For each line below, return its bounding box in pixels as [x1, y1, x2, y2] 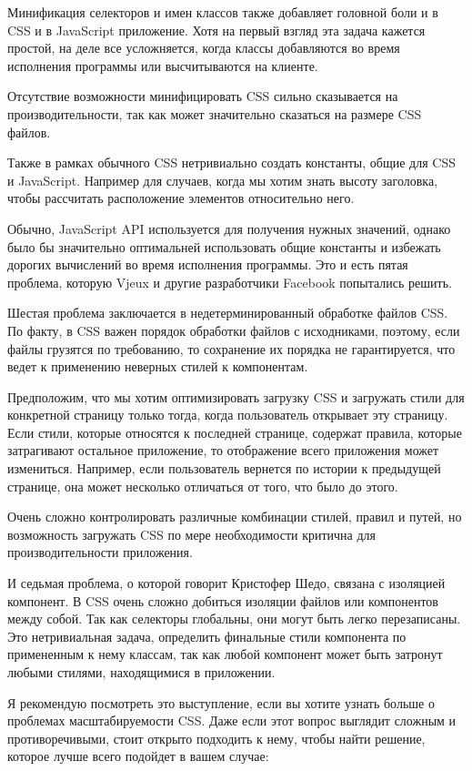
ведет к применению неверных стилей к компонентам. [7, 357, 308, 376]
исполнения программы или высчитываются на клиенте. [7, 56, 318, 75]
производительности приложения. [7, 543, 193, 562]
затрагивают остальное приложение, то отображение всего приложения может [7, 441, 439, 460]
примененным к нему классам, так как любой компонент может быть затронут [7, 644, 443, 664]
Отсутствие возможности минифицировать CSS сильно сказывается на [7, 86, 398, 106]
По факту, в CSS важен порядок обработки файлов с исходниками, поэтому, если [7, 320, 460, 340]
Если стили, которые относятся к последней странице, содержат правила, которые [7, 422, 462, 441]
